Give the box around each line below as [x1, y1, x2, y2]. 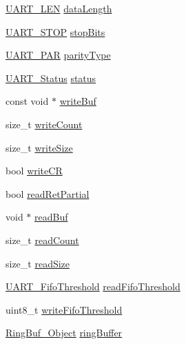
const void [6, 94, 49, 108]
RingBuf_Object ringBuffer [6, 325, 123, 340]
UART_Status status [6, 70, 96, 85]
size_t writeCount [6, 117, 83, 131]
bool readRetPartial [6, 186, 90, 201]
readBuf [34, 210, 68, 224]
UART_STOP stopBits [6, 24, 105, 39]
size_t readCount [6, 232, 79, 247]
